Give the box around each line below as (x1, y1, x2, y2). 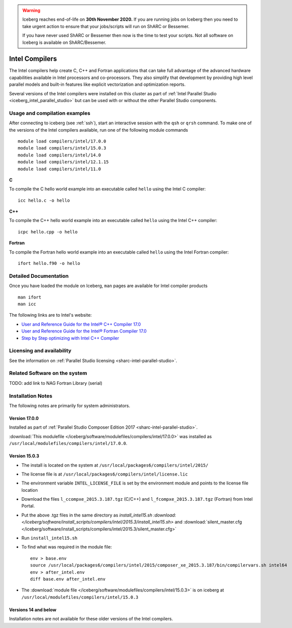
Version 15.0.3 (9, 453, 39, 459)
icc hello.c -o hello (18, 197, 70, 203)
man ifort (18, 294, 41, 300)
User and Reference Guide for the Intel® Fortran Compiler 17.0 (21, 328, 147, 334)
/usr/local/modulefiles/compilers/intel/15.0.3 (21, 594, 139, 600)
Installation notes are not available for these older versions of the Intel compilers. (9, 616, 173, 622)
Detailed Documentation (9, 272, 69, 279)
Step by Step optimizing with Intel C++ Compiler (21, 335, 119, 341)
